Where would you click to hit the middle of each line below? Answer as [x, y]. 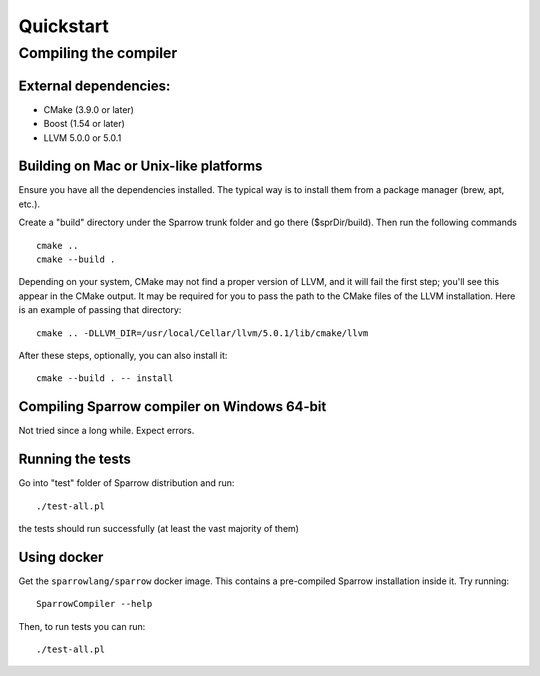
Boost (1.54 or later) [84, 124]
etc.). [29, 204]
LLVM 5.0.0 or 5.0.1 [82, 137]
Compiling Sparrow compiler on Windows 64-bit [172, 406]
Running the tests [75, 459]
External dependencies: [94, 85]
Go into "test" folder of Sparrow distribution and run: [126, 483]
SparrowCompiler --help [94, 604]
